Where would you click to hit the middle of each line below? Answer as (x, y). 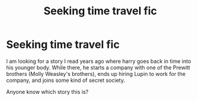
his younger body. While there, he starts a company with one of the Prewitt (98, 68)
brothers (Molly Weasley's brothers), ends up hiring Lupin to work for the (96, 74)
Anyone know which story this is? (47, 91)
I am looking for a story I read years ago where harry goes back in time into (99, 61)
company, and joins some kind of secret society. (66, 80)
